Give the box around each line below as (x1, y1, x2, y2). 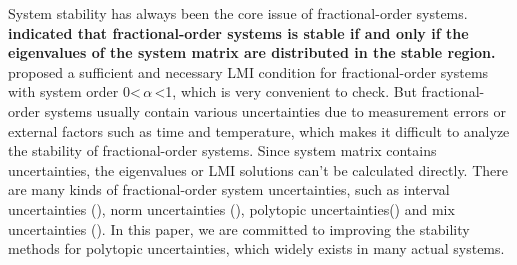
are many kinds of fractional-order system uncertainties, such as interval (8, 179, 450, 200)
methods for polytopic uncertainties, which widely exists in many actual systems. (8, 238, 505, 259)
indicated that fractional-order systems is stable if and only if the (8, 22, 469, 43)
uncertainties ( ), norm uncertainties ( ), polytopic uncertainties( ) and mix (8, 198, 455, 219)
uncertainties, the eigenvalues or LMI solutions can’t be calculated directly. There (8, 159, 508, 180)
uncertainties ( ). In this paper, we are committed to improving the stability (8, 218, 470, 239)
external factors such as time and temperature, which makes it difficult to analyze (8, 120, 510, 141)
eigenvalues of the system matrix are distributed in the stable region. (8, 42, 496, 63)
